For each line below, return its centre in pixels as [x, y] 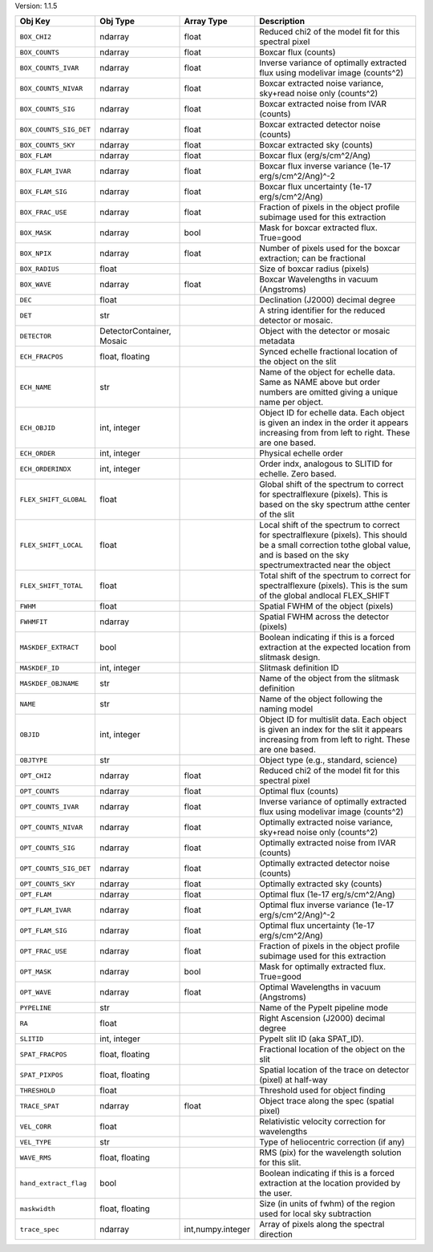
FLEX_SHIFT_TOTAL [51, 585]
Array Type [206, 22]
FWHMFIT [34, 622]
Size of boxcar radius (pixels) [314, 269]
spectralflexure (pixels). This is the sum [334, 585]
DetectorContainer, [136, 331]
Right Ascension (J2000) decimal [322, 1019]
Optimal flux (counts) [299, 792]
